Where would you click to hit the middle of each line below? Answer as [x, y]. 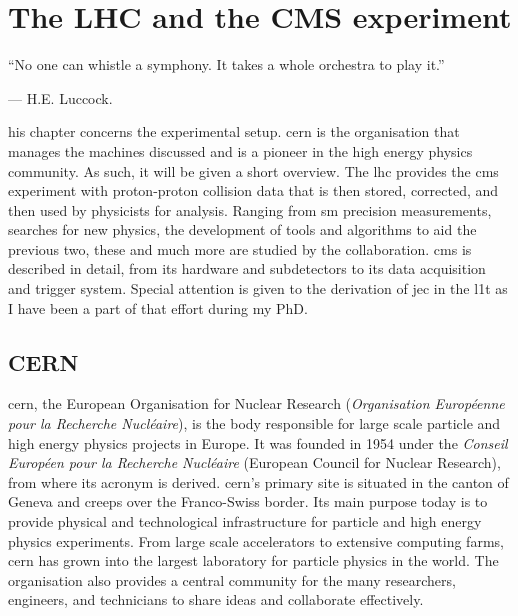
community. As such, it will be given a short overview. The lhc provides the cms [253, 170]
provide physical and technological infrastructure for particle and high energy [245, 521]
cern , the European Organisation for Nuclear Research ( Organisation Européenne [256, 403]
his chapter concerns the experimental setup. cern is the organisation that [234, 131]
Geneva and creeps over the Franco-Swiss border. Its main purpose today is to [248, 501]
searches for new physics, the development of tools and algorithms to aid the [242, 229]
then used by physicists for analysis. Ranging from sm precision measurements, [250, 209]
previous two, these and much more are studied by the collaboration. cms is [240, 248]
